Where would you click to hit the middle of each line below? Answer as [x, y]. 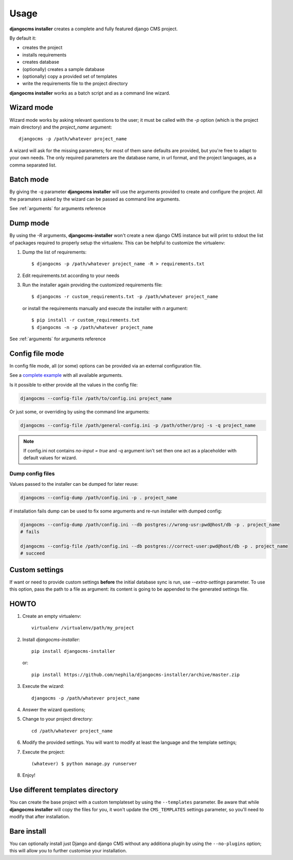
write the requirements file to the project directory [75, 84]
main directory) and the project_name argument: [61, 127]
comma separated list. [33, 165]
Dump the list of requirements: [54, 252]
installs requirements [44, 54]
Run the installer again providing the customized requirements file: [92, 285]
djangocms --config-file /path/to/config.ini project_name [96, 398]
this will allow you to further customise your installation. [68, 851]
